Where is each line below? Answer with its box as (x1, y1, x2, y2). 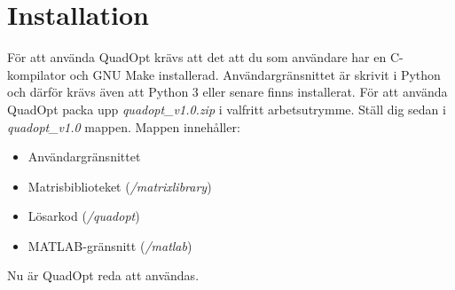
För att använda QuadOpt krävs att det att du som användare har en (7, 48, 387, 67)
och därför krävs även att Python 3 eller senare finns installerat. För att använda (7, 82, 448, 101)
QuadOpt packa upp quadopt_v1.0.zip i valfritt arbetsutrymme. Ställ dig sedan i (7, 99, 446, 118)
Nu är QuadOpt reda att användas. (7, 266, 200, 285)
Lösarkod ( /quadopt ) (27, 207, 140, 225)
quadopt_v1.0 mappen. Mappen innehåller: (7, 117, 240, 136)
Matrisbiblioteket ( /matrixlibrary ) (27, 176, 212, 195)
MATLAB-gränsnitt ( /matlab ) (27, 236, 192, 255)
